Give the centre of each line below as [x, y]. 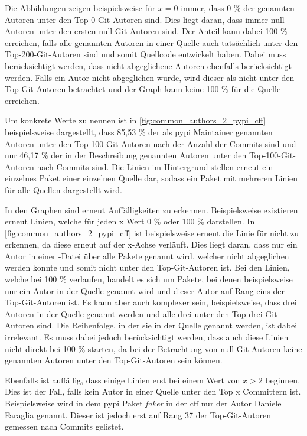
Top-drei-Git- [256, 313]
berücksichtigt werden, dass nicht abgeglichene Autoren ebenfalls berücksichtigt [148, 65]
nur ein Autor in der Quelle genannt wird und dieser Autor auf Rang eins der [145, 290]
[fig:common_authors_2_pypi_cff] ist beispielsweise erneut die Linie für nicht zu [152, 232]
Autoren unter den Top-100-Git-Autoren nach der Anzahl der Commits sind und [151, 143]
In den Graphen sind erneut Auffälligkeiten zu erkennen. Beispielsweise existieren [151, 209]
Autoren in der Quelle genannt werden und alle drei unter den [117, 313]
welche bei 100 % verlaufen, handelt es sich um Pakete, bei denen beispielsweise [149, 279]
